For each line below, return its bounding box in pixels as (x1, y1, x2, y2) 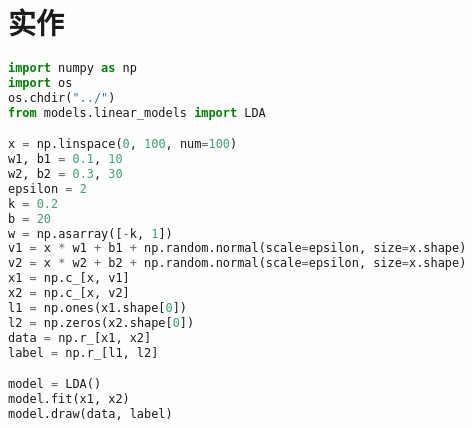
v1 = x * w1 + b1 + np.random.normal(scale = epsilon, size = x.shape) (8, 241, 467, 256)
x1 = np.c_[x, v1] (8, 271, 130, 286)
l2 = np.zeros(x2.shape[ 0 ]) (8, 315, 195, 330)
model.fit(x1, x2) (8, 391, 130, 406)
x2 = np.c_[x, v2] (8, 286, 130, 301)
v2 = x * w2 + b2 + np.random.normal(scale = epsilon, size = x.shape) (8, 256, 467, 271)
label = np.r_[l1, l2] (8, 345, 159, 360)
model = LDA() (8, 377, 102, 392)
